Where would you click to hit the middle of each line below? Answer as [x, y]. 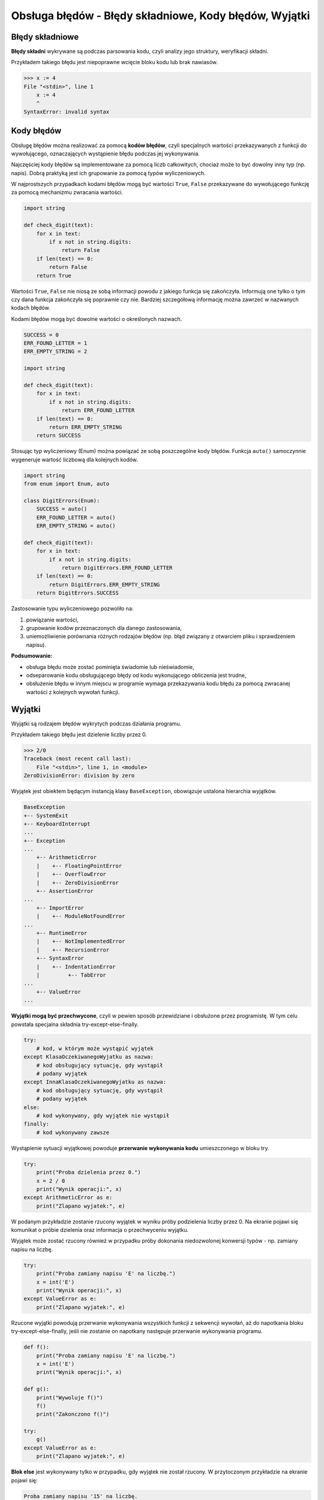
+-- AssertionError [65, 891]
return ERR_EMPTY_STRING [85, 427]
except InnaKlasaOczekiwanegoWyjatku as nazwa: [95, 1082]
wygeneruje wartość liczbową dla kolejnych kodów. [74, 460]
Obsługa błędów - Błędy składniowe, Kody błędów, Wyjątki [160, 16]
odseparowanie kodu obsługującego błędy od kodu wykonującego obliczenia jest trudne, [136, 675]
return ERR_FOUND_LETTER [98, 410]
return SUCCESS [58, 436]
